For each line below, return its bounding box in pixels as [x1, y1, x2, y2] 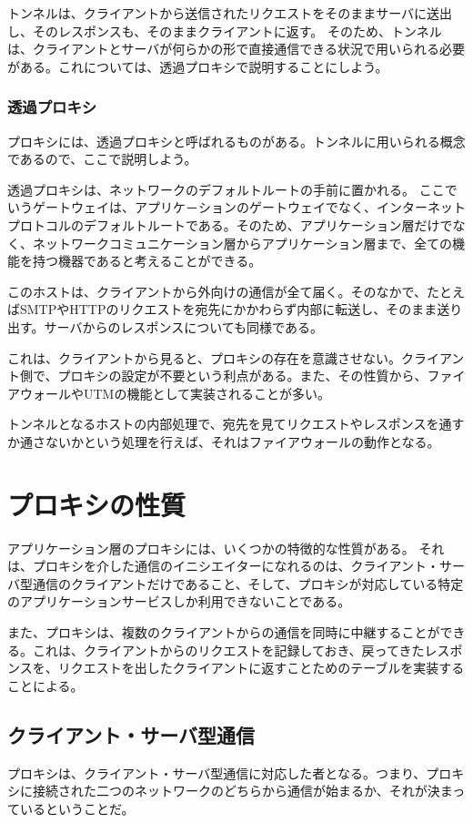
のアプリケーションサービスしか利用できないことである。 [7, 592, 351, 611]
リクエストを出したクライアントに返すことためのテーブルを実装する [57, 658, 465, 677]
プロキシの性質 [7, 485, 186, 523]
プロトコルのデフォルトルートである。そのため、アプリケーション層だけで [7, 215, 453, 234]
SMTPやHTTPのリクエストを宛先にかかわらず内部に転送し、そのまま [19, 300, 438, 319]
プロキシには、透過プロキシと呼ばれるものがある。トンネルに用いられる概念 [7, 131, 466, 150]
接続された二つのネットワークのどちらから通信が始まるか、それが [32, 781, 428, 800]
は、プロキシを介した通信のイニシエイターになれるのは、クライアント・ [7, 556, 439, 575]
